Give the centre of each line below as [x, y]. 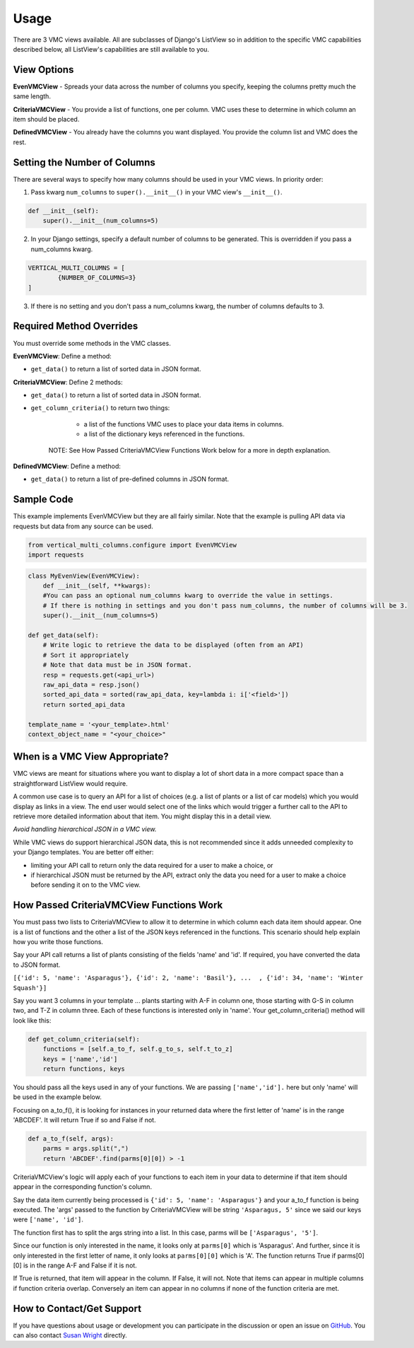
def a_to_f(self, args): [71, 1139]
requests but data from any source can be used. [83, 526]
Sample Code [43, 500]
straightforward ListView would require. [70, 783]
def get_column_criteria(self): [84, 1039]
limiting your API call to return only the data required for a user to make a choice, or [152, 865]
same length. [32, 96]
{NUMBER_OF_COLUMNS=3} [97, 278]
